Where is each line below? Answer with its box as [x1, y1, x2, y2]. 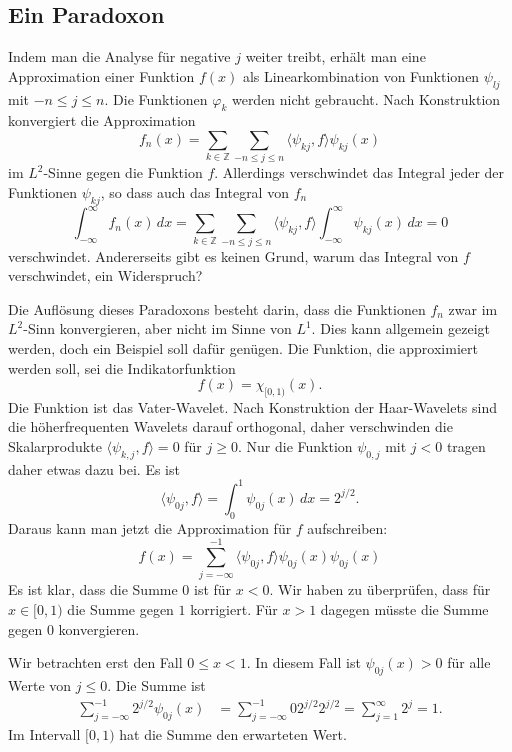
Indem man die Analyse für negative [8, 46, 231, 67]
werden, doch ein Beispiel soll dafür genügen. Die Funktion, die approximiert [8, 337, 478, 358]
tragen [446, 436, 486, 457]
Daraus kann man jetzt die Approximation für [8, 517, 292, 538]
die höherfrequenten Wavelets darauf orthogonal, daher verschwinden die [8, 416, 453, 437]
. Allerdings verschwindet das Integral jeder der [214, 162, 505, 183]
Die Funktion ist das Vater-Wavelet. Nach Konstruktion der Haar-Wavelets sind [8, 396, 498, 417]
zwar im [448, 298, 498, 319]
